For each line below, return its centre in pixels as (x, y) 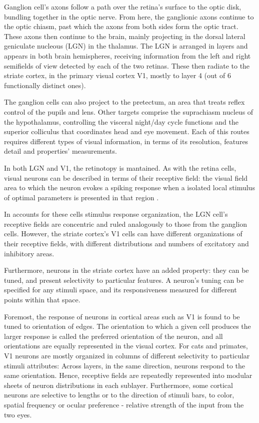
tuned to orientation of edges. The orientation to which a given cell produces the (127, 326)
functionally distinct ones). (45, 85)
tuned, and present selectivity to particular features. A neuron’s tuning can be (124, 280)
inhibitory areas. (29, 253)
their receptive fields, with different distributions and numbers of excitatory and (126, 244)
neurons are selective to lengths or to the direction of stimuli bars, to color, (119, 395)
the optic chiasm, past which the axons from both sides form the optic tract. (121, 26)
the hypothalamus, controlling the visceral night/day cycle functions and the (121, 121)
